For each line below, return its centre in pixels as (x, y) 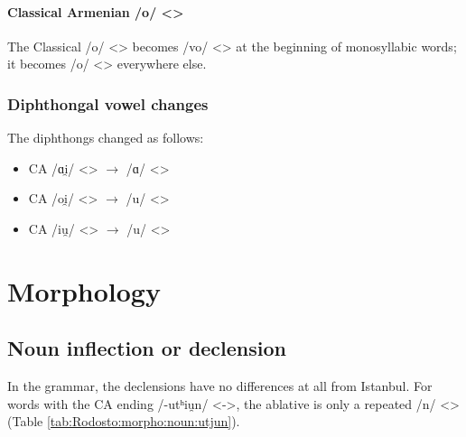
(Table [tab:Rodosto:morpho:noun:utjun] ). (124, 421)
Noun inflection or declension (147, 348)
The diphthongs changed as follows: (106, 138)
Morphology (84, 290)
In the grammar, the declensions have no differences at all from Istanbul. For (220, 386)
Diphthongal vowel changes (108, 103)
